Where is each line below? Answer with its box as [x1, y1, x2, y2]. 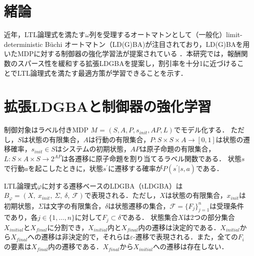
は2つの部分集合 [183, 212, 235, 222]
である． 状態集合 [121, 212, 178, 222]
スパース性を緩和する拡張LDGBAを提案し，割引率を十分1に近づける [17, 58, 237, 68]
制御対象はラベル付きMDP [4, 125, 89, 135]
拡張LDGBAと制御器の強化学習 [4, 96, 212, 116]
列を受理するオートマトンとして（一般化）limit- [89, 29, 243, 40]
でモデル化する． [173, 125, 229, 135]
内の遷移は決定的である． [138, 222, 220, 232]
